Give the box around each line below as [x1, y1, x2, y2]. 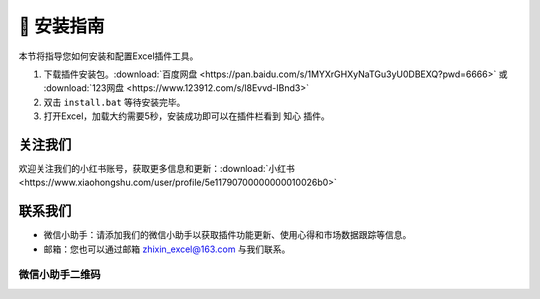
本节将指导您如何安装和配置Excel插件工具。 [18, 50, 199, 62]
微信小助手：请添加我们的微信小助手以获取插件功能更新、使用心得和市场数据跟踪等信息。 [43, 229, 412, 241]
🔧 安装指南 [18, 15, 105, 37]
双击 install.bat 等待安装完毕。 [43, 96, 186, 108]
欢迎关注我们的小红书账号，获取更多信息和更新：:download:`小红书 [18, 163, 295, 175]
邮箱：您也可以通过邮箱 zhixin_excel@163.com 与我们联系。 [43, 243, 291, 255]
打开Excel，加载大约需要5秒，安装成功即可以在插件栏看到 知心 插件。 [43, 110, 330, 122]
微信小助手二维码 [18, 268, 101, 282]
